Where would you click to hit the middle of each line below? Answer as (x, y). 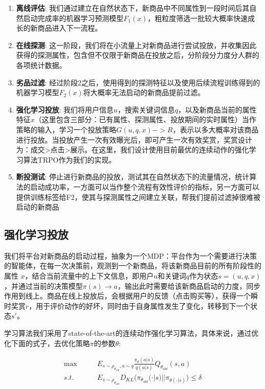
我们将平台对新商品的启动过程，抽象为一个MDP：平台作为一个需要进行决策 (131, 255)
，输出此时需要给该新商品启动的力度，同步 (189, 285)
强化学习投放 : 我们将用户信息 (65, 109)
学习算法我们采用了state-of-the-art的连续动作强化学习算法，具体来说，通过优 (131, 333)
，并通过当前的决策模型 (43, 285)
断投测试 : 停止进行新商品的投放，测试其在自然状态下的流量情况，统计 (133, 177)
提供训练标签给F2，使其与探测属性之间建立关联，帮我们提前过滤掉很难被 (138, 197)
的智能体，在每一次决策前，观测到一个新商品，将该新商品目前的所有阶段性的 (133, 266)
